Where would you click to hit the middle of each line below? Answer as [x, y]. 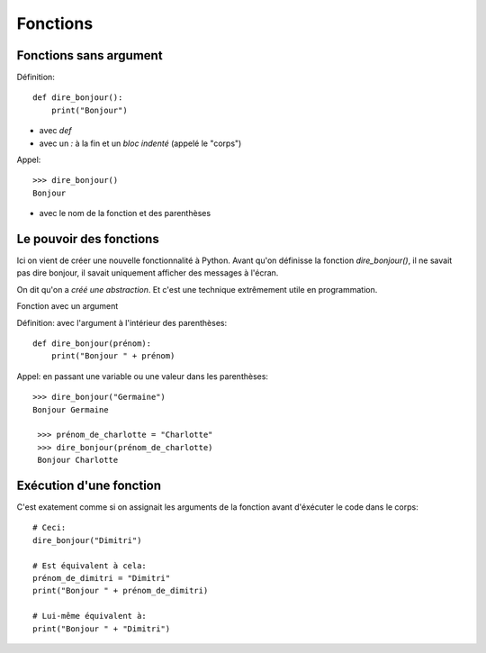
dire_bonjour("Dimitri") [87, 540]
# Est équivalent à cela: [90, 566]
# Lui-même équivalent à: [90, 616]
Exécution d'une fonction [89, 485]
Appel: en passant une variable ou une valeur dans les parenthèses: [143, 376]
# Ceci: [49, 528]
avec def [55, 131]
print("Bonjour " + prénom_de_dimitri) [121, 591]
